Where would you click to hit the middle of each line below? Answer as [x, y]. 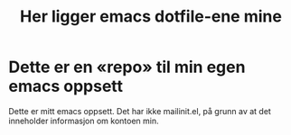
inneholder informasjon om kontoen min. [84, 121]
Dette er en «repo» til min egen [127, 67]
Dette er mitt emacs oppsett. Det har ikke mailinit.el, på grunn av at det [140, 111]
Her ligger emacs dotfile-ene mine [151, 17]
